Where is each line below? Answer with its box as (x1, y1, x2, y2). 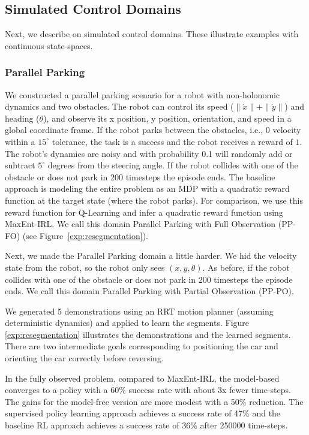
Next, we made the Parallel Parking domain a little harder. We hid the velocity (5, 249, 297, 262)
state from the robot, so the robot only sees (5, 261, 165, 273)
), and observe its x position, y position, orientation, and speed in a (43, 111, 292, 124)
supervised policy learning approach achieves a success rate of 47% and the (5, 407, 281, 419)
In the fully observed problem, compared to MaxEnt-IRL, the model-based (5, 371, 280, 384)
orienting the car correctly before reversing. (5, 352, 164, 364)
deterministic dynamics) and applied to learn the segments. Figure (5, 316, 250, 329)
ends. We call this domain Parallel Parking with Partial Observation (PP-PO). (5, 285, 294, 297)
